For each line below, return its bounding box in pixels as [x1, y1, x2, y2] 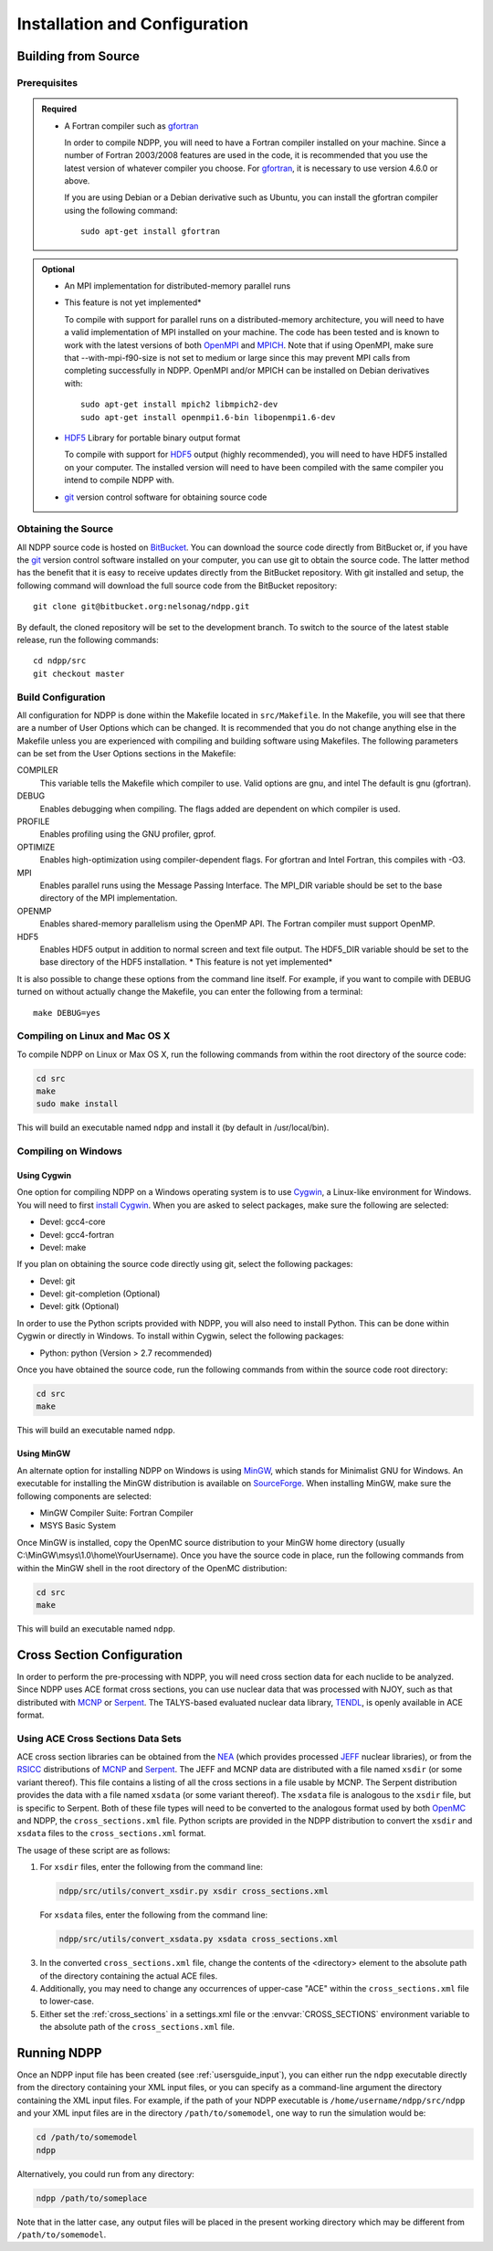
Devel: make [39, 1242, 87, 1252]
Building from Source [16, 48, 141, 64]
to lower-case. [39, 1996, 95, 2007]
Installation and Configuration [16, 14, 249, 34]
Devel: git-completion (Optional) [39, 1288, 161, 1299]
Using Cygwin [16, 1169, 72, 1180]
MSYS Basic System [39, 1520, 116, 1531]
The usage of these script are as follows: [16, 1844, 171, 1855]
